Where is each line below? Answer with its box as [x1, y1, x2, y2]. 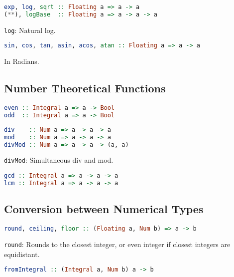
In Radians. [4, 56, 39, 66]
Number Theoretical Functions [4, 80, 166, 96]
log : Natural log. [4, 24, 56, 35]
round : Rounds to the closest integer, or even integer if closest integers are [4, 239, 231, 249]
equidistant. [4, 249, 40, 259]
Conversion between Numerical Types [4, 201, 204, 217]
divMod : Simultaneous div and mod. [4, 155, 114, 165]
